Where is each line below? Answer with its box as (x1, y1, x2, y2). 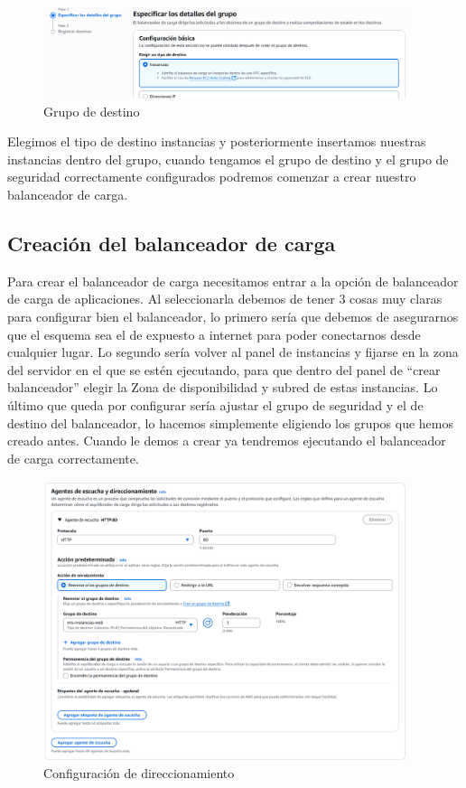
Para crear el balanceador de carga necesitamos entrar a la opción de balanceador (7, 271, 459, 290)
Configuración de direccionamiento (43, 763, 235, 782)
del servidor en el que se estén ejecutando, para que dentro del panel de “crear (7, 360, 441, 379)
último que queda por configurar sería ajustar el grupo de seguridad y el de (7, 396, 424, 414)
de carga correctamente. (7, 448, 139, 467)
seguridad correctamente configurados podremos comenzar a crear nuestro (7, 167, 416, 186)
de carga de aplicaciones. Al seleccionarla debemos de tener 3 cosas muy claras (7, 289, 443, 308)
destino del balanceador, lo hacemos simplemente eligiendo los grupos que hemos (7, 413, 454, 432)
